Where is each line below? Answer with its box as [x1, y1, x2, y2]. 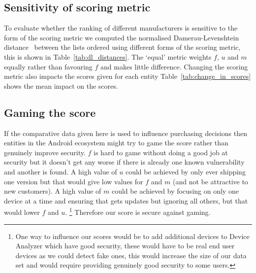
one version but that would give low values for [4, 176, 143, 186]
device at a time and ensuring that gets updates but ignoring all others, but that [4, 195, 248, 205]
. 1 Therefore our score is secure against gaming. [65, 205, 211, 217]
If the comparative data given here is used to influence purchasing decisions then [4, 128, 247, 138]
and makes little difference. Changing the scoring [100, 61, 248, 71]
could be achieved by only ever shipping [125, 166, 246, 176]
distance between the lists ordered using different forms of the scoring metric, [4, 42, 241, 52]
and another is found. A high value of [4, 166, 117, 176]
